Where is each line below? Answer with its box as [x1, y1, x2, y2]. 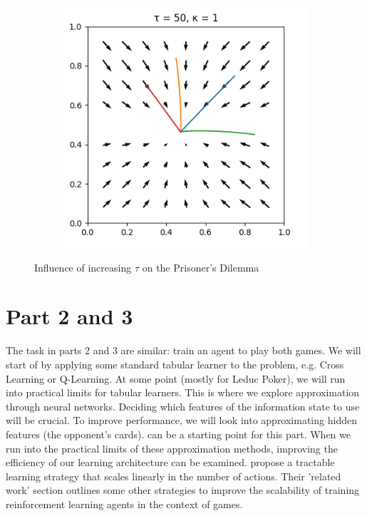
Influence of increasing [34, 259, 132, 274]
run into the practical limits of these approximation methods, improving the [6, 440, 338, 455]
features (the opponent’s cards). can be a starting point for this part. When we [6, 426, 351, 441]
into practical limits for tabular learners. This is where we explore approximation [6, 385, 360, 400]
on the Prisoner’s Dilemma [142, 259, 259, 274]
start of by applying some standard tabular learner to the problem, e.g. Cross [6, 356, 344, 371]
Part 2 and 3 [6, 301, 133, 331]
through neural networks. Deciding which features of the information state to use [6, 398, 360, 413]
